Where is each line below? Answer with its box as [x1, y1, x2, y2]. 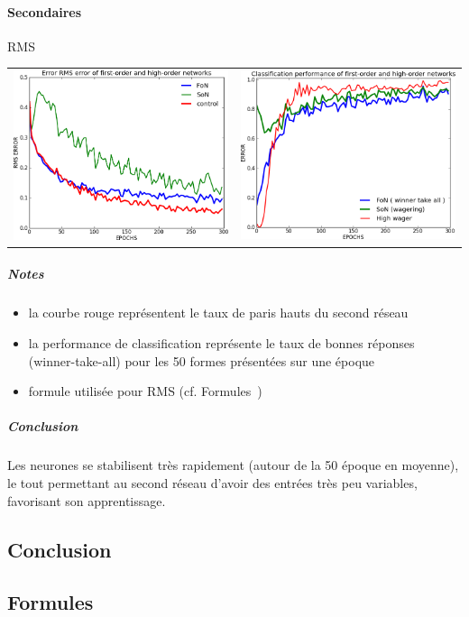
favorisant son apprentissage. [7, 491, 166, 510]
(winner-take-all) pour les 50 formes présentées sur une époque [28, 351, 375, 370]
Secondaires [7, 2, 82, 21]
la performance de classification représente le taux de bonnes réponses [28, 334, 415, 352]
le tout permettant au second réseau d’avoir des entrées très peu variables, [7, 473, 418, 492]
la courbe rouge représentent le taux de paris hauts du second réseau [28, 303, 409, 322]
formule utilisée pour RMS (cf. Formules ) [28, 382, 262, 401]
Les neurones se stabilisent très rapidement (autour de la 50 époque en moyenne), [7, 456, 459, 474]
